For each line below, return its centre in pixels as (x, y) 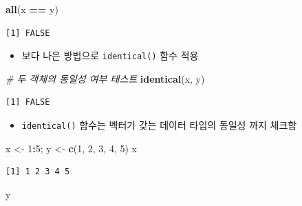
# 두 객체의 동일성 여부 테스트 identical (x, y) (105, 78)
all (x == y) (32, 9)
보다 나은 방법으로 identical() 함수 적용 (110, 55)
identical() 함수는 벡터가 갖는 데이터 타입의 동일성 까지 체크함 (159, 125)
